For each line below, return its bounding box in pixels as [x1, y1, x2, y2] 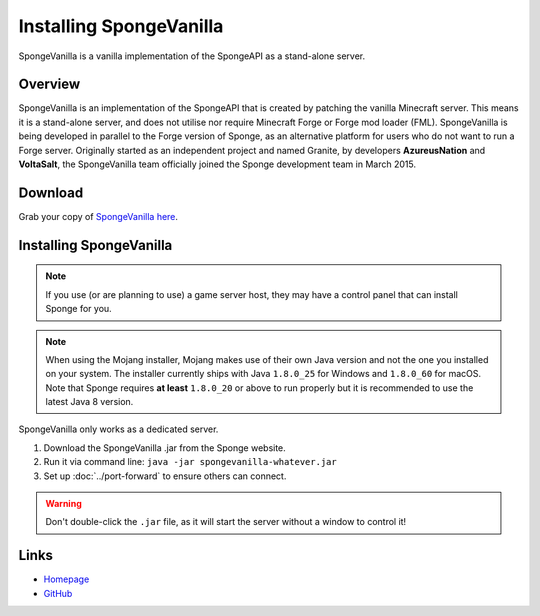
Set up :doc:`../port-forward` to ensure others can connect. [43, 470, 287, 482]
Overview [18, 76, 81, 93]
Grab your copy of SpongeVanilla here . [18, 210, 179, 222]
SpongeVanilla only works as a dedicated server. [18, 423, 219, 435]
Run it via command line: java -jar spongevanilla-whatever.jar [43, 456, 337, 468]
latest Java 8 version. [45, 396, 134, 408]
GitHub [43, 587, 73, 599]
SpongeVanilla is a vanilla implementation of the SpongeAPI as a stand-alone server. [18, 50, 365, 62]
